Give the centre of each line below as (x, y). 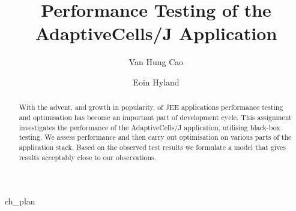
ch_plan (20, 201)
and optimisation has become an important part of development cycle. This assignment (155, 117)
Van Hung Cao (156, 62)
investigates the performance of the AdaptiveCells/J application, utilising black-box (150, 127)
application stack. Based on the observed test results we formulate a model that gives (153, 147)
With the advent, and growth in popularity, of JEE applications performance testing (151, 107)
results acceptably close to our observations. (88, 157)
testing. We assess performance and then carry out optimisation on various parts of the (155, 137)
